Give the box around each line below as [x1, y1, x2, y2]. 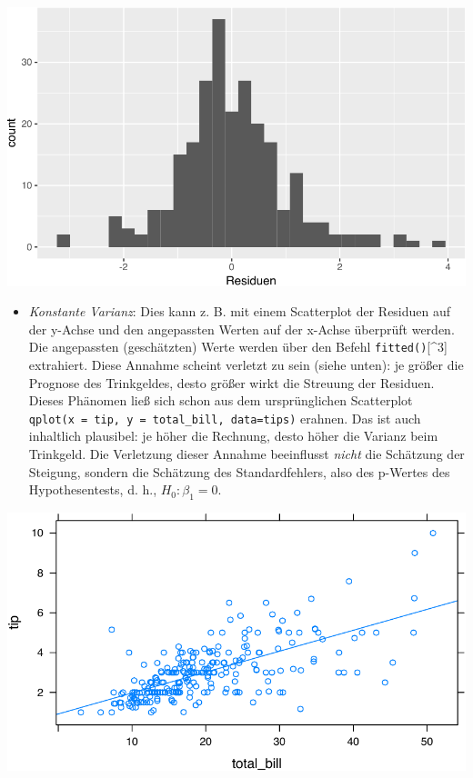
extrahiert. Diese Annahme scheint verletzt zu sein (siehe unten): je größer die [28, 354, 464, 374]
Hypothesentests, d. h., [28, 480, 157, 499]
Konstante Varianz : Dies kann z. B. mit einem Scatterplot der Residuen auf [28, 302, 451, 321]
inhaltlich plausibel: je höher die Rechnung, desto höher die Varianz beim [28, 426, 438, 445]
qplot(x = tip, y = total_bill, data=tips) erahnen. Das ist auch [28, 408, 421, 427]
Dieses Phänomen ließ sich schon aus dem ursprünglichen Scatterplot [28, 391, 413, 410]
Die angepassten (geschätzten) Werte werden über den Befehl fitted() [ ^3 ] [28, 337, 448, 356]
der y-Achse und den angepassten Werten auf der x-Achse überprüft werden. [28, 319, 455, 338]
